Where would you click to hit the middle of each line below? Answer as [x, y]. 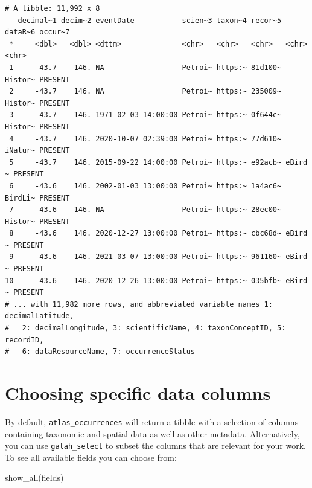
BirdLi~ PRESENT [37, 198]
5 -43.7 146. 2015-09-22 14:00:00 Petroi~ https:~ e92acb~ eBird [158, 162]
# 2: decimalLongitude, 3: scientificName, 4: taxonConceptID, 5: [145, 328]
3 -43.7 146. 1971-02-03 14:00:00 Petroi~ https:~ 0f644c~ [145, 115]
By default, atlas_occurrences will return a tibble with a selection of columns [152, 421]
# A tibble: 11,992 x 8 [53, 8]
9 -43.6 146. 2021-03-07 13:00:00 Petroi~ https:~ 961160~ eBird [158, 257]
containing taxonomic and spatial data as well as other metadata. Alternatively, [152, 433]
